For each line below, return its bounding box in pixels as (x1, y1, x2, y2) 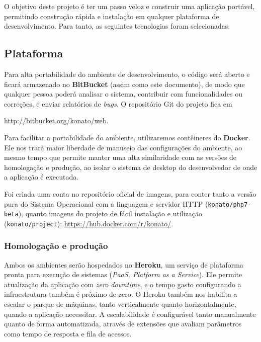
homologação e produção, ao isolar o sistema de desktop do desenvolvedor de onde (4, 161, 257, 172)
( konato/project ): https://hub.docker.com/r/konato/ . (4, 218, 173, 228)
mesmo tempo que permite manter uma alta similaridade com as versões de (4, 152, 237, 162)
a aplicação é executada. (4, 172, 79, 182)
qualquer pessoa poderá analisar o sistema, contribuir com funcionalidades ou (4, 89, 242, 99)
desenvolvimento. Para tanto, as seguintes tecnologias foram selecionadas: (4, 21, 230, 31)
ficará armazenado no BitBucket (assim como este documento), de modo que (4, 78, 245, 89)
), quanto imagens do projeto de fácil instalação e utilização (18, 208, 202, 219)
